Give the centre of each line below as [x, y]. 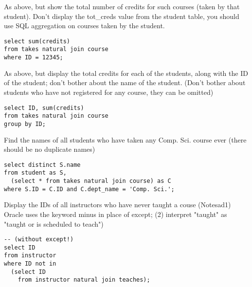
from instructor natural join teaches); [84, 280]
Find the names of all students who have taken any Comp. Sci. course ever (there [125, 139]
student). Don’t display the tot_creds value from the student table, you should [122, 16]
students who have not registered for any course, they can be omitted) [109, 92]
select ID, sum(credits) [44, 108]
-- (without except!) [39, 240]
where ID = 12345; [34, 58]
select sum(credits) [37, 41]
